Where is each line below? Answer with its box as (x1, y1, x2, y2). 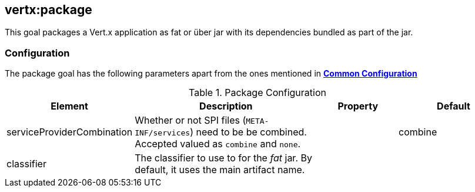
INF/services (135, 128, 190, 138)
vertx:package (5, 2, 92, 17)
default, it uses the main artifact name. (135, 164, 305, 176)
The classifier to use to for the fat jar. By (135, 152, 312, 164)
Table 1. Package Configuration (189, 87, 326, 99)
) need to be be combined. (190, 126, 307, 138)
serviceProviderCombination (6, 126, 133, 138)
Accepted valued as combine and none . (135, 138, 301, 150)
